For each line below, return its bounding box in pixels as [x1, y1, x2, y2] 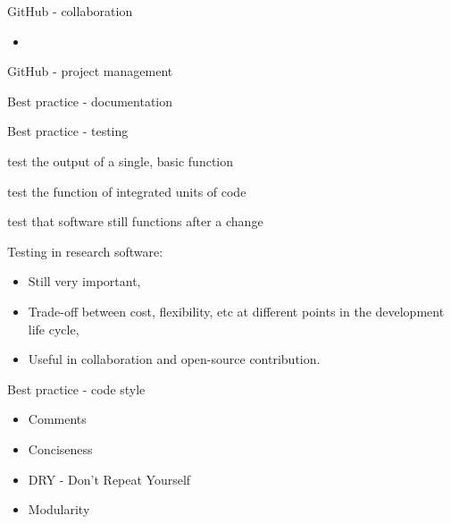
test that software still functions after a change [7, 212, 263, 231]
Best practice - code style [7, 379, 146, 398]
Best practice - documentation [7, 91, 173, 110]
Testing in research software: [7, 241, 163, 260]
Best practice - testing [7, 122, 129, 140]
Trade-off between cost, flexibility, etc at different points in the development [28, 301, 445, 320]
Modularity [28, 500, 90, 519]
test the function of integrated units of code [7, 182, 246, 200]
